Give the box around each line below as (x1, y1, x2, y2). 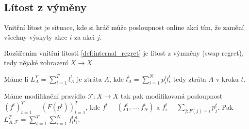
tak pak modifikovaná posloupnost (120, 91, 223, 101)
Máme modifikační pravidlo (4, 91, 85, 101)
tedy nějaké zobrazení (4, 57, 68, 67)
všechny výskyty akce (4, 31, 67, 42)
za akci (74, 31, 95, 42)
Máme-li (4, 73, 29, 84)
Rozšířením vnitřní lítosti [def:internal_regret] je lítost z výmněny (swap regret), (4, 48, 244, 58)
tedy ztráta (173, 73, 206, 84)
